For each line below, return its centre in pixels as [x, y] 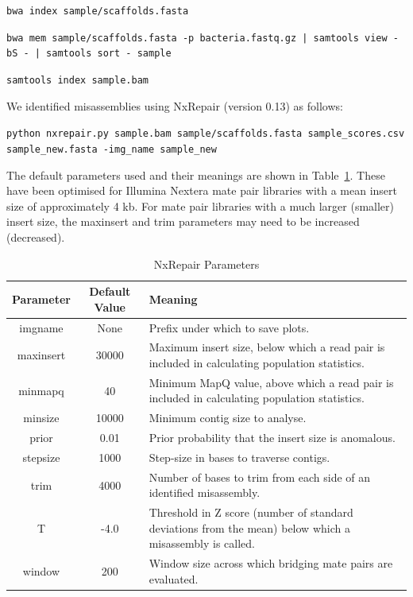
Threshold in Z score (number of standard [251, 512]
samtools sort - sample [109, 54]
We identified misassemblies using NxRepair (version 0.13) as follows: [175, 105]
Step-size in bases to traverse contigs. [239, 457]
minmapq [41, 390]
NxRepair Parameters [206, 264]
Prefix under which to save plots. [229, 327]
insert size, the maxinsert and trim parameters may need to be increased [183, 221]
